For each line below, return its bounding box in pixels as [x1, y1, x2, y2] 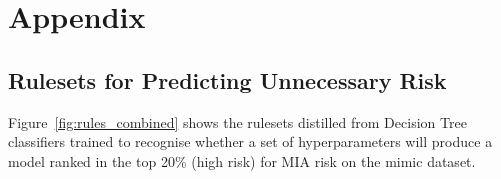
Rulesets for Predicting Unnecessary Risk [8, 64, 447, 95]
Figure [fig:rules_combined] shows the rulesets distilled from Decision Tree [8, 111, 467, 132]
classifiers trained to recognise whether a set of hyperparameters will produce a [8, 131, 493, 152]
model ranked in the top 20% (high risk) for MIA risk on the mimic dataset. [8, 150, 476, 171]
